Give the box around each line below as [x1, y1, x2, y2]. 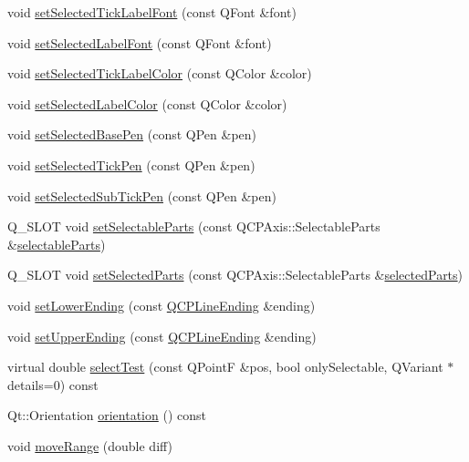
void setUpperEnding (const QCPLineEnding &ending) [7, 326, 317, 345]
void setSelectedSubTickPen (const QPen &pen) [7, 186, 276, 205]
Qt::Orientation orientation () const [7, 406, 206, 425]
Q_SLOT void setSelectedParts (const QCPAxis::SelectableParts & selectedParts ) [7, 265, 464, 284]
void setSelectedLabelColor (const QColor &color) [7, 94, 287, 113]
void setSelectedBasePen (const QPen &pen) [7, 125, 257, 144]
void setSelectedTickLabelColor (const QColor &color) [7, 64, 312, 83]
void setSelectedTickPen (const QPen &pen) [7, 155, 255, 174]
